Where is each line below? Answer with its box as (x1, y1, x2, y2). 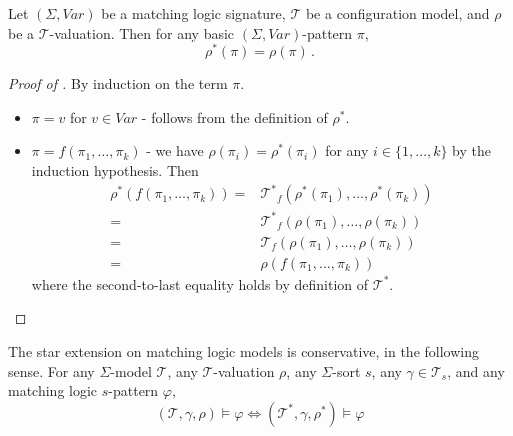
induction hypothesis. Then (31, 160, 199, 181)
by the (452, 140, 491, 161)
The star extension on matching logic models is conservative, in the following (8, 340, 479, 361)
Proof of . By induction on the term (8, 73, 228, 94)
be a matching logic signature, (101, 3, 286, 23)
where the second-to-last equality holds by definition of (31, 273, 369, 294)
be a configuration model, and (305, 3, 490, 23)
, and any (447, 360, 505, 381)
